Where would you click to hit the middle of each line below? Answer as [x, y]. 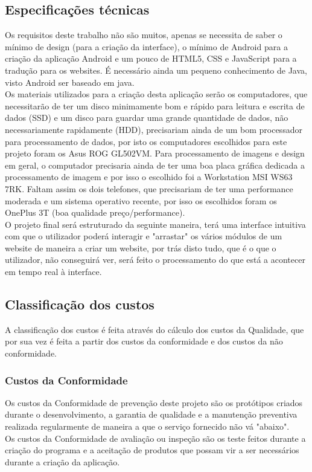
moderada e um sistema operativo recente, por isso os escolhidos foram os [141, 200]
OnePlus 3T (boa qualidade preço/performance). [95, 212]
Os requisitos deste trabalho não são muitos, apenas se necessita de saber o [144, 35]
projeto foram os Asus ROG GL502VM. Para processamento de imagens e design [155, 153]
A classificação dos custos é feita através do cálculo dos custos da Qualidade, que [154, 329]
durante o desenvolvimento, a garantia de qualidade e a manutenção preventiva [151, 414]
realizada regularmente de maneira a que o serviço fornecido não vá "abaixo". [147, 426]
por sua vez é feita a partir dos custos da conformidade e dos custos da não [144, 341]
